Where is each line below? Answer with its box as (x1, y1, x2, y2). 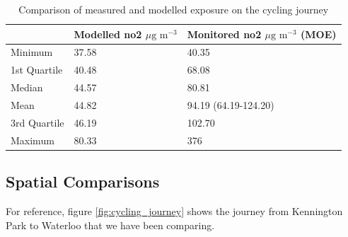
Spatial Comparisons (6, 170, 160, 192)
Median (11, 80, 43, 95)
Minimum (11, 45, 53, 59)
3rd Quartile (11, 115, 64, 129)
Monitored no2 (187, 26, 262, 41)
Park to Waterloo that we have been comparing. (6, 217, 215, 232)
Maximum (11, 132, 54, 147)
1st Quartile (11, 62, 63, 77)
